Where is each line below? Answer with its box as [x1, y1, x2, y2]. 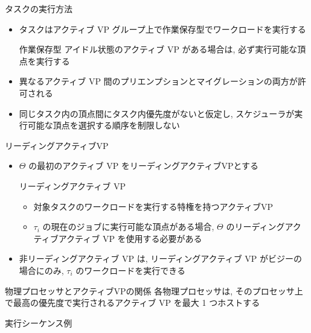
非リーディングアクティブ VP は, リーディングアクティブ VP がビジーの [19, 252, 303, 265]
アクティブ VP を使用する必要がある [58, 232, 202, 244]
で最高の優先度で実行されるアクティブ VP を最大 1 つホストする [5, 296, 260, 309]
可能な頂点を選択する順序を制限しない [27, 119, 180, 132]
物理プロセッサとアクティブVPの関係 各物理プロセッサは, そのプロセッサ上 [5, 284, 303, 297]
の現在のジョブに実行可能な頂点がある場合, [42, 220, 214, 233]
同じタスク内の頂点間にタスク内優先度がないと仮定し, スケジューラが [19, 107, 295, 119]
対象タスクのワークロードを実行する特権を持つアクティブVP [33, 200, 274, 212]
